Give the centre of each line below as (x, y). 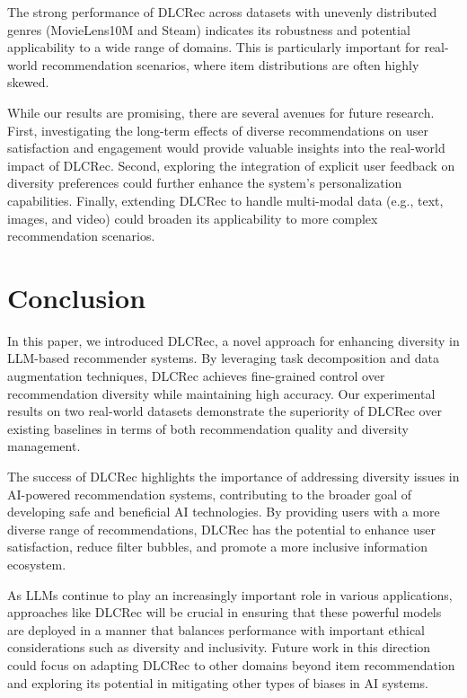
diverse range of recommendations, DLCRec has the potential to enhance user (222, 529)
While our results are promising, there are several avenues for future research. (221, 112)
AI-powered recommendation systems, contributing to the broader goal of (209, 494)
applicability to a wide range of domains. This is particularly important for (214, 47)
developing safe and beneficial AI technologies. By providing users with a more (224, 512)
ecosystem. (37, 564)
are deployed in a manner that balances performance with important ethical (216, 629)
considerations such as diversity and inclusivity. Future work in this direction (219, 647)
